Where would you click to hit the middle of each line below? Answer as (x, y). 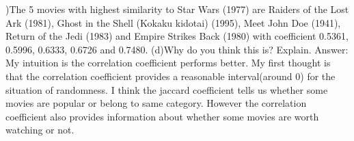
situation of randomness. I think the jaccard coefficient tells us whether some (167, 89)
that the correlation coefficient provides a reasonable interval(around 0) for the (171, 76)
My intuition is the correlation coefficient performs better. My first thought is (168, 63)
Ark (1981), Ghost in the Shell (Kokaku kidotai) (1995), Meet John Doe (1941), (173, 22)
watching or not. (40, 130)
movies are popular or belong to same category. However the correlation (156, 103)
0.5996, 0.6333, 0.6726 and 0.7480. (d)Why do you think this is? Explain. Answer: (177, 49)
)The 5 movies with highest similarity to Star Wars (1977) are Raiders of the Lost (177, 9)
